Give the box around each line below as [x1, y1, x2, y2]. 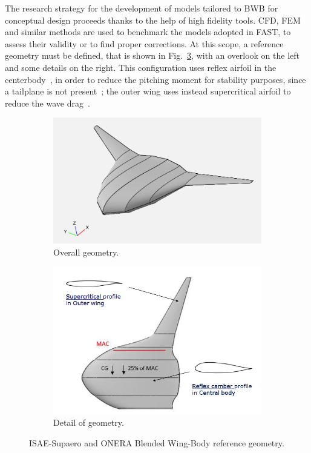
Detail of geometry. [53, 416, 124, 429]
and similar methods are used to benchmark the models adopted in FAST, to [5, 25, 291, 38]
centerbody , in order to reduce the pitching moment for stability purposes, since [5, 73, 306, 85]
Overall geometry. [53, 245, 119, 258]
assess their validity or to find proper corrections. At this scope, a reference [5, 37, 284, 50]
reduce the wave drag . [5, 96, 90, 109]
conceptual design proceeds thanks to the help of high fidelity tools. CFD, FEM [5, 13, 301, 26]
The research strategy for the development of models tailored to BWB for [5, 2, 278, 14]
